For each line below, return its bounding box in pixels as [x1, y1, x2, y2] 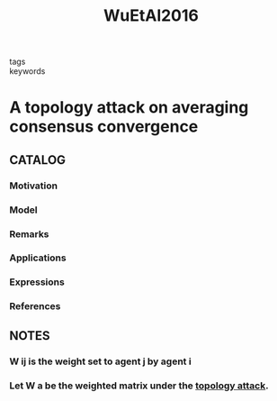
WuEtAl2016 [103, 5, 200, 26]
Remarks [9, 227, 49, 240]
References [9, 300, 61, 313]
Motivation [9, 179, 58, 192]
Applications [9, 251, 67, 264]
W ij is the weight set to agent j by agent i [9, 355, 192, 368]
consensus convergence [9, 116, 199, 137]
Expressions [9, 276, 65, 288]
